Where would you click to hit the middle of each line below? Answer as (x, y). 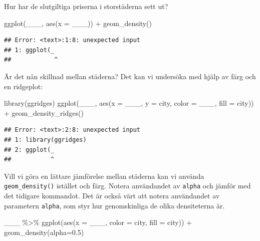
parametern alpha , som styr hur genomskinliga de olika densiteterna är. (114, 205)
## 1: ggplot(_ (29, 50)
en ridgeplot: (24, 86)
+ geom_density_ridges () (44, 112)
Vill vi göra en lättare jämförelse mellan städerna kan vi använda (104, 176)
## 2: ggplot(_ (29, 150)
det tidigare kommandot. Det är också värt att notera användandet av (112, 195)
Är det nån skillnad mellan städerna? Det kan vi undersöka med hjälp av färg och (130, 76)
